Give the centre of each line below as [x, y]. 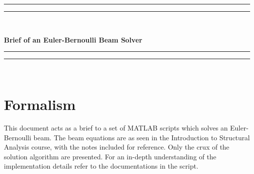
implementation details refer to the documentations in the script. [101, 166]
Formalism [40, 104]
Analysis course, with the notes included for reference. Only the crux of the [117, 147]
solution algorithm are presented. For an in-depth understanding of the [110, 156]
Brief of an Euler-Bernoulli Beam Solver [73, 39]
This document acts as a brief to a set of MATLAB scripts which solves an [116, 127]
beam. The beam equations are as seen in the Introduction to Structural [142, 137]
